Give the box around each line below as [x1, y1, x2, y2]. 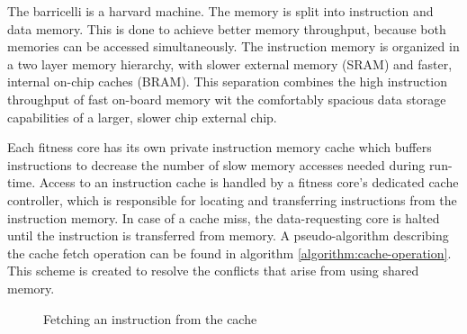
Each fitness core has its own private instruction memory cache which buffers [7, 138, 432, 157]
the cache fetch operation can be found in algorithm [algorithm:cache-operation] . [7, 243, 452, 262]
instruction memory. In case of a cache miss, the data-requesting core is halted [7, 208, 440, 227]
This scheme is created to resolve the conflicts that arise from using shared [7, 261, 419, 280]
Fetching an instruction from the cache [43, 309, 257, 328]
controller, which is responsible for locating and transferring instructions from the [7, 190, 457, 209]
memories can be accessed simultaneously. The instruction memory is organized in [7, 37, 460, 56]
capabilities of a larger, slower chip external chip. [7, 107, 277, 126]
